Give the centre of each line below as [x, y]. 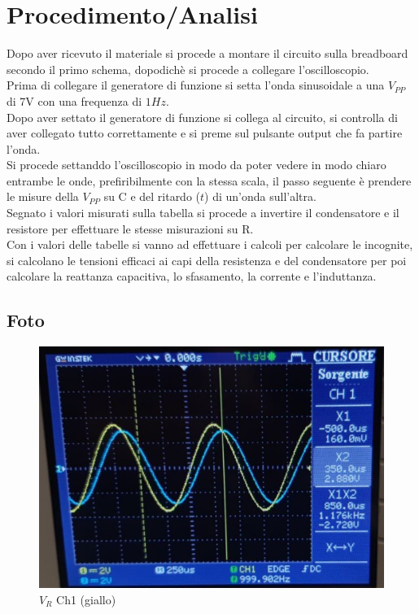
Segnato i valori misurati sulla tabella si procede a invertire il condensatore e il [203, 213]
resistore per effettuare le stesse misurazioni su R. [130, 228]
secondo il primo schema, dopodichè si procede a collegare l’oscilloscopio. [188, 69]
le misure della [43, 196]
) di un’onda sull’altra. [260, 196]
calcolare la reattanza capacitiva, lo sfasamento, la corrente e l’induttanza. [192, 276]
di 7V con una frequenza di [74, 100]
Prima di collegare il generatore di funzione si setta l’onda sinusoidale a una [196, 85]
